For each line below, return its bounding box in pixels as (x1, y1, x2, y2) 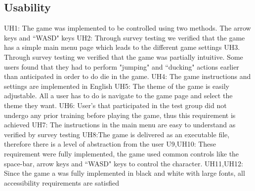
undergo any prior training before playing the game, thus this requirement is (4, 110, 236, 120)
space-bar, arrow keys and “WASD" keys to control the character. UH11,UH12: (4, 158, 243, 168)
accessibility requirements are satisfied (4, 177, 120, 188)
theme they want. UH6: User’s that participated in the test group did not (4, 100, 227, 110)
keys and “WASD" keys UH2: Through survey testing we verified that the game (4, 32, 245, 42)
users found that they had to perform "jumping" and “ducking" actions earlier (4, 61, 239, 72)
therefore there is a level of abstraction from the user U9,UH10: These (4, 139, 216, 149)
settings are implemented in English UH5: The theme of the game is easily (4, 80, 229, 91)
